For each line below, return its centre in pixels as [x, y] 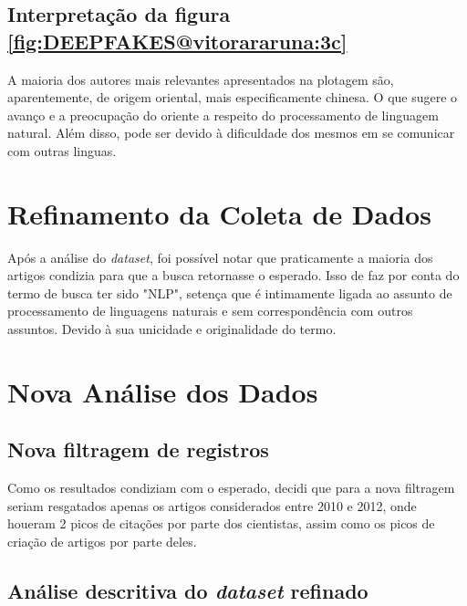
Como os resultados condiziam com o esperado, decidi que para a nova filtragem [231, 488]
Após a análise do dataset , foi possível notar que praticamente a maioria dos [220, 257]
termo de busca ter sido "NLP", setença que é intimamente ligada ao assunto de [230, 293]
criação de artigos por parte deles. [102, 542]
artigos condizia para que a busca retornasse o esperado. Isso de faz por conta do [233, 275]
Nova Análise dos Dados [163, 391]
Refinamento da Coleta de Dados [219, 213]
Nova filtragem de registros [138, 449]
